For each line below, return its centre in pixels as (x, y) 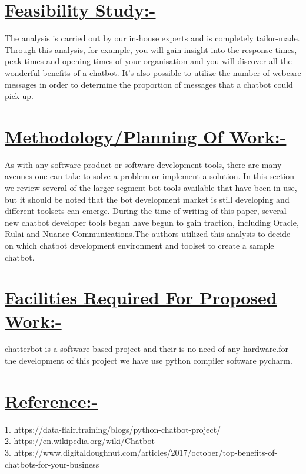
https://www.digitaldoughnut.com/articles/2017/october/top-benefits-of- (146, 452)
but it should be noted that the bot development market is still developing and (147, 199)
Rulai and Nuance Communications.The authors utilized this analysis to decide (148, 234)
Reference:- (51, 401)
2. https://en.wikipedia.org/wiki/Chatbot (80, 441)
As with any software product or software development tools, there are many (143, 164)
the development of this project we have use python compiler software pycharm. (149, 361)
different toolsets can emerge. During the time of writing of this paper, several (146, 211)
